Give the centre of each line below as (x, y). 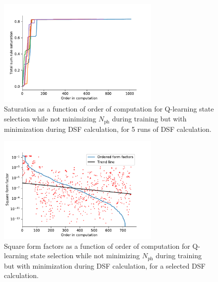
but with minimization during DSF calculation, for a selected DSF (105, 265)
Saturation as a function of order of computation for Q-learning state (109, 109)
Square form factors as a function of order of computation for (97, 246)
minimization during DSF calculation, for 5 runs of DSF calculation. (108, 129)
